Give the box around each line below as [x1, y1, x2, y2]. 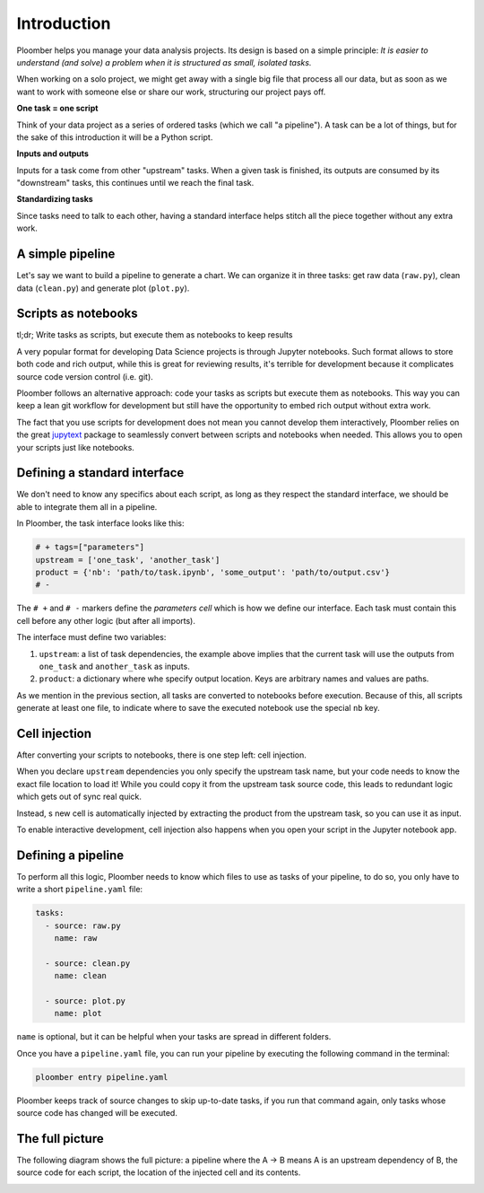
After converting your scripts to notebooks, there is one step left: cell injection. [16, 750, 307, 760]
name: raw [54, 934, 98, 943]
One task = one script [16, 103, 99, 114]
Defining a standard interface [16, 465, 185, 480]
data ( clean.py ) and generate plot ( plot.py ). [16, 283, 190, 294]
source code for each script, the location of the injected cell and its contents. [16, 1167, 301, 1178]
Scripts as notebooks [16, 306, 138, 321]
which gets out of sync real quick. [16, 791, 143, 803]
